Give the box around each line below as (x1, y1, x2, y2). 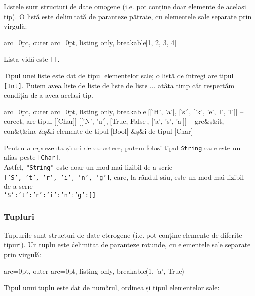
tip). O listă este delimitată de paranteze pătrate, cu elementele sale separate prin (4, 11, 252, 21)
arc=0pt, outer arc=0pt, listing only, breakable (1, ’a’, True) (4, 265, 184, 276)
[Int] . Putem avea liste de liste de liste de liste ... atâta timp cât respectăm (4, 80, 235, 90)
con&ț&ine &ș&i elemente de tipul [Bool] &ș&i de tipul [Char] (4, 126, 193, 136)
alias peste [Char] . (4, 152, 61, 162)
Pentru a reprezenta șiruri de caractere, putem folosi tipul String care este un (4, 142, 241, 152)
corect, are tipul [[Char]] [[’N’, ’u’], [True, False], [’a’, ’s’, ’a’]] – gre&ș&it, (4, 116, 224, 126)
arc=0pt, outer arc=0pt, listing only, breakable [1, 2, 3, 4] (4, 37, 177, 47)
